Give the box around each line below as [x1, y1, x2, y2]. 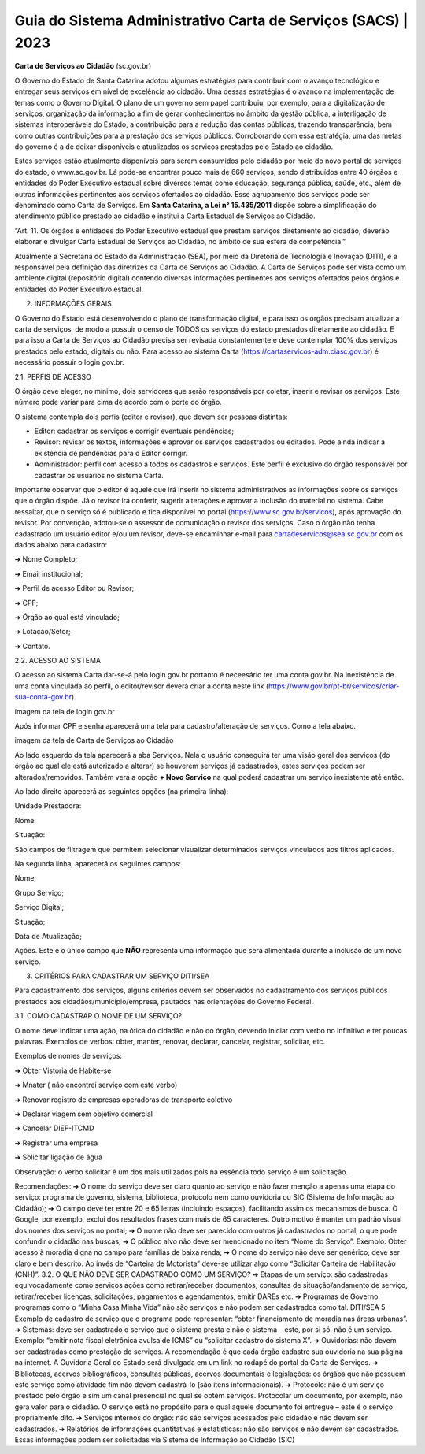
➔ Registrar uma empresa [14, 1138, 98, 1148]
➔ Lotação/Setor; [14, 627, 71, 636]
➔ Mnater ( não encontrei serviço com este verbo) [14, 1080, 178, 1090]
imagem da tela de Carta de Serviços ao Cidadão [14, 736, 174, 745]
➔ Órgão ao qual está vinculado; [14, 612, 120, 621]
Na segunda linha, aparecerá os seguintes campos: [14, 859, 181, 868]
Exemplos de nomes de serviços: [14, 1052, 122, 1061]
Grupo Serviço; [14, 888, 65, 897]
